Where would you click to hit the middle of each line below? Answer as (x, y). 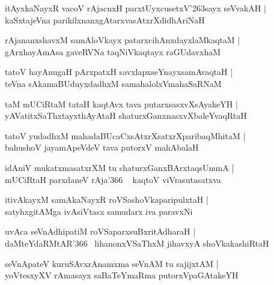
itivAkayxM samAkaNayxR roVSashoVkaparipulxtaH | (107, 199)
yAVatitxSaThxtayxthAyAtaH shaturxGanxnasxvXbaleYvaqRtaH (126, 115)
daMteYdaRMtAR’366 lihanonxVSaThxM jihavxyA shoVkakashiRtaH (137, 243)
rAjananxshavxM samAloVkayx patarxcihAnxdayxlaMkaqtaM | (123, 40)
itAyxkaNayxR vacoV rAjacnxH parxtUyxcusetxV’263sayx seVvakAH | (135, 8)
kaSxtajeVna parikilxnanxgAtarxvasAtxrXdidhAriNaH (105, 19)
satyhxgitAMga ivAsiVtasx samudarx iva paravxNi (99, 211)
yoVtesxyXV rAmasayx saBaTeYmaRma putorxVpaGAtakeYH (122, 275)
